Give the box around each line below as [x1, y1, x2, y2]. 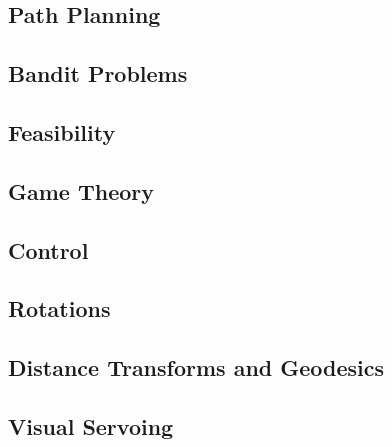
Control [8, 234, 89, 265]
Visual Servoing [8, 410, 174, 441]
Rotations [8, 293, 111, 324]
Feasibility [8, 116, 116, 147]
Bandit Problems [8, 58, 188, 89]
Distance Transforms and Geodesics [8, 352, 385, 383]
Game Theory [8, 175, 155, 206]
